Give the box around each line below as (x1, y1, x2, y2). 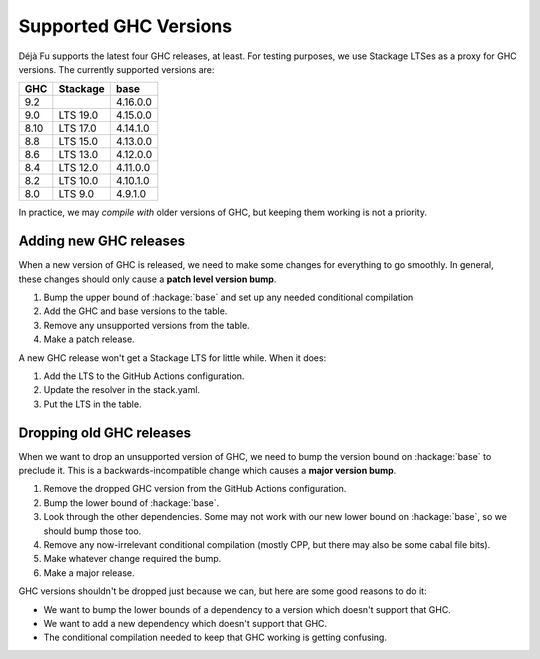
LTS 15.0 (58, 135, 99, 149)
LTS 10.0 (58, 174, 99, 188)
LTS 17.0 (58, 121, 97, 135)
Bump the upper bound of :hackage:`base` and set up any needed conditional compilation (43, 291, 414, 304)
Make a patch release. (43, 333, 135, 345)
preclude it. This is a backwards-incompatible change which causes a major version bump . (18, 465, 397, 477)
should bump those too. (43, 525, 142, 537)
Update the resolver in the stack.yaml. (43, 384, 200, 396)
